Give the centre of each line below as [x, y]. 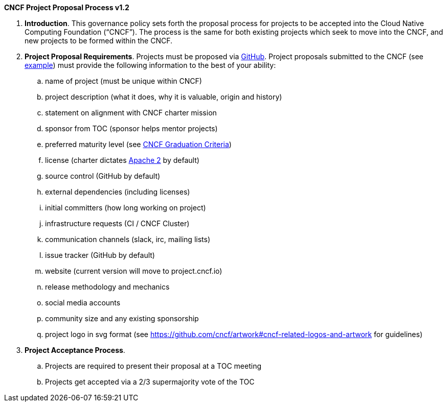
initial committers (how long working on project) [126, 208]
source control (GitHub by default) [103, 176]
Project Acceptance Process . [75, 350]
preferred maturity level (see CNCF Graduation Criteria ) [138, 144]
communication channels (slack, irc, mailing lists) [128, 239]
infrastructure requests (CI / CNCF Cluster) [117, 223]
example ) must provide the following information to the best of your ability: [150, 65]
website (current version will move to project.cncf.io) [134, 271]
